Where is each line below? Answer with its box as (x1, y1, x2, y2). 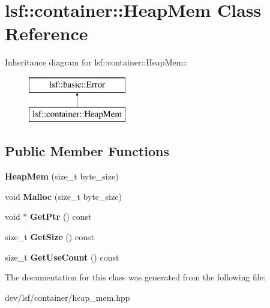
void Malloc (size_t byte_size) (5, 190, 122, 202)
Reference (5, 21, 88, 46)
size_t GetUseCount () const (5, 250, 119, 263)
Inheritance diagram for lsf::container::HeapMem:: (5, 56, 188, 68)
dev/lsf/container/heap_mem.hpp (5, 291, 130, 303)
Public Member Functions (5, 142, 169, 160)
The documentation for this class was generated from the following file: (5, 271, 266, 283)
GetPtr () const (30, 210, 92, 223)
